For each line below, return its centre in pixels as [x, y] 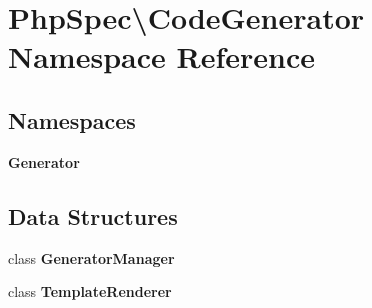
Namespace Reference [161, 56]
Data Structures [93, 215]
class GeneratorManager [91, 257]
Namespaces [72, 119]
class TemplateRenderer [90, 291]
